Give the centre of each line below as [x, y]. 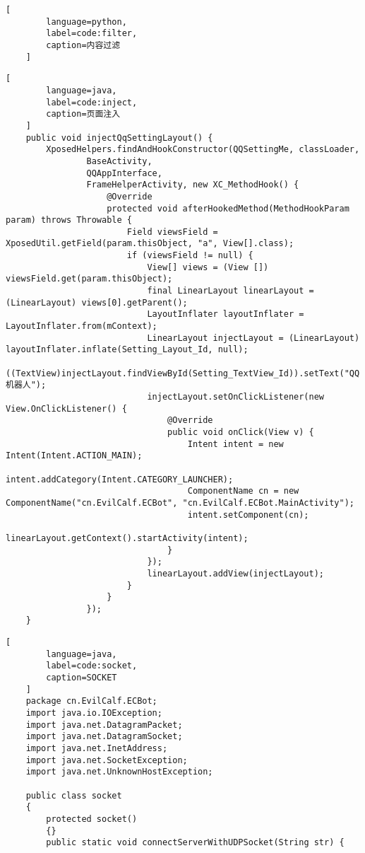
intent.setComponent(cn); [248, 515]
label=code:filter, [92, 34]
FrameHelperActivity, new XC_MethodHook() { [193, 185]
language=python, [86, 22]
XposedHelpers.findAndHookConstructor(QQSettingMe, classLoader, [203, 150]
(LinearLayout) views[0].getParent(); [97, 302]
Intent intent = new [235, 444]
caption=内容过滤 [83, 45]
